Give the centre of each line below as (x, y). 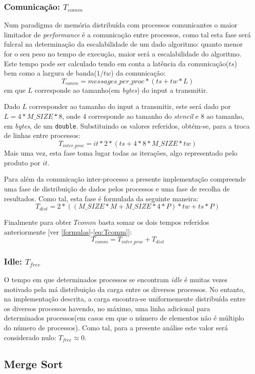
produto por (22, 162)
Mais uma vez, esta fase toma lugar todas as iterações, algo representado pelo (121, 153)
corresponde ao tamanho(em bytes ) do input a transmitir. (121, 90)
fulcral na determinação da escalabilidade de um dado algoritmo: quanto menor (123, 44)
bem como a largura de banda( (50, 73)
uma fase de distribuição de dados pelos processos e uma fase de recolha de (117, 189)
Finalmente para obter (38, 222)
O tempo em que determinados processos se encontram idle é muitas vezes (116, 280)
